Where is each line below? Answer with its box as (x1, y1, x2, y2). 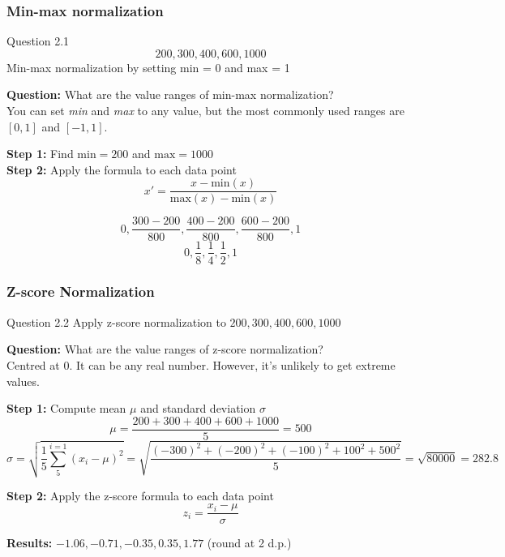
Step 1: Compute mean (6, 400, 126, 417)
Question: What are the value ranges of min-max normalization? (6, 86, 334, 103)
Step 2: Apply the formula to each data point (6, 161, 237, 178)
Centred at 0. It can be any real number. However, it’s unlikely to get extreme (6, 356, 396, 373)
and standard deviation (140, 400, 256, 417)
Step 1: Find (6, 145, 74, 162)
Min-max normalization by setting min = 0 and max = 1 (6, 58, 290, 75)
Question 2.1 (6, 32, 70, 49)
